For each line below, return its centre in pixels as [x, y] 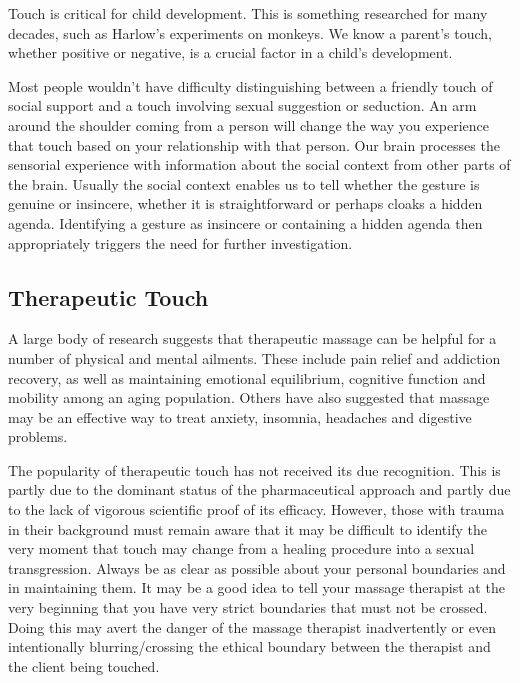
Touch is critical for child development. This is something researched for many [248, 13]
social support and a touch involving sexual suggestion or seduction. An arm [242, 105]
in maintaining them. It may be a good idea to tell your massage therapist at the [256, 587]
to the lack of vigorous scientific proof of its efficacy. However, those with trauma [256, 509]
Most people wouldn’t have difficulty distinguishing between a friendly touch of [250, 85]
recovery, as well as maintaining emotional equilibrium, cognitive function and [247, 377]
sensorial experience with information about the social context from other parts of [259, 164]
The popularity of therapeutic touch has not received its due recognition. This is [254, 469]
